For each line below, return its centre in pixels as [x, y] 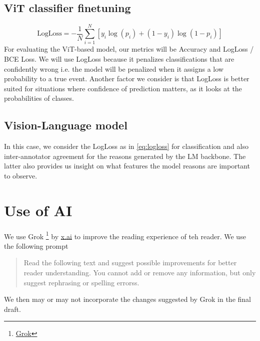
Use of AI [38, 210]
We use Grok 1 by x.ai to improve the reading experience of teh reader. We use [125, 235]
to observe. [21, 175]
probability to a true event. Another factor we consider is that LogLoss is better [127, 78]
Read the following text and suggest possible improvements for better [130, 263]
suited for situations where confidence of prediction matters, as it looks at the [123, 88]
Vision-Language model [66, 125]
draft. [12, 309]
